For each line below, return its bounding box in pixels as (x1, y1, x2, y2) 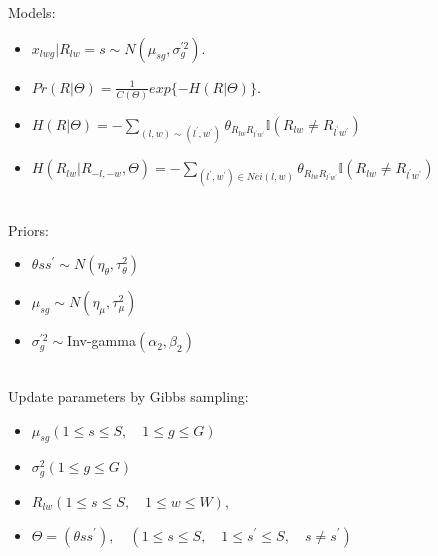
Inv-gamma (67, 330, 136, 351)
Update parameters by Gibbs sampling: (8, 386, 249, 407)
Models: (8, 2, 56, 22)
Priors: (8, 219, 49, 240)
